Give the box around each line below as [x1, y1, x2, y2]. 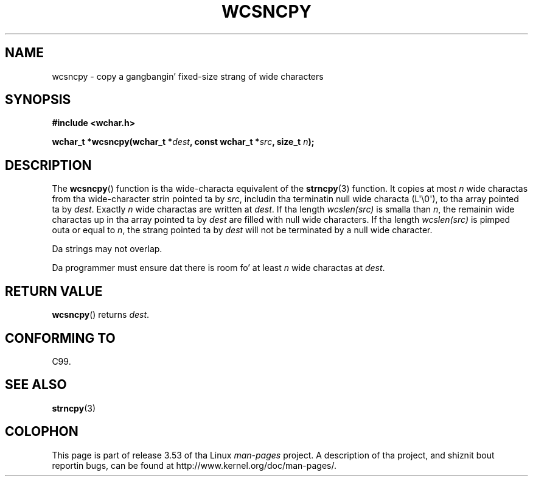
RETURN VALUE [5, 283, 103, 299]
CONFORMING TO [5, 330, 116, 346]
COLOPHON [5, 424, 78, 440]
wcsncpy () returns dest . [52, 309, 150, 320]
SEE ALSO [5, 377, 67, 393]
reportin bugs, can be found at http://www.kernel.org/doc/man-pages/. [52, 460, 337, 471]
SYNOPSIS [5, 92, 71, 108]
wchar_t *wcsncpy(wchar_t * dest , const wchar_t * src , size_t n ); [52, 136, 315, 147]
